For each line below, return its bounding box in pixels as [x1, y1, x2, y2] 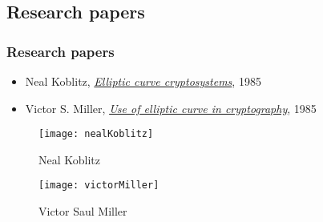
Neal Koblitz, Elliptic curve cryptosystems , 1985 [25, 73, 261, 89]
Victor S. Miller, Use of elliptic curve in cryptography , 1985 [25, 99, 317, 116]
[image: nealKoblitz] [38, 128, 154, 140]
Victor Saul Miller [38, 203, 127, 220]
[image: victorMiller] [38, 180, 159, 192]
